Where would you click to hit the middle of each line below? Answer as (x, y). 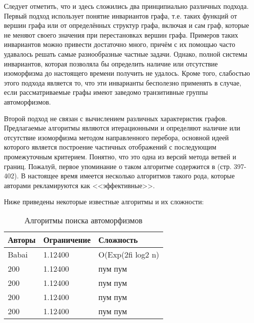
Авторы (22, 239)
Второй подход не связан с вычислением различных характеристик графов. (116, 118)
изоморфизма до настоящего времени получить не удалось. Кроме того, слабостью (127, 73)
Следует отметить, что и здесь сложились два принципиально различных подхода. (126, 6)
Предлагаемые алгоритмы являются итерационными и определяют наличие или (122, 128)
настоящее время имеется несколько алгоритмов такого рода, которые (131, 176)
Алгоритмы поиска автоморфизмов (84, 220)
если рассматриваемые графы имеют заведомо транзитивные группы (106, 92)
